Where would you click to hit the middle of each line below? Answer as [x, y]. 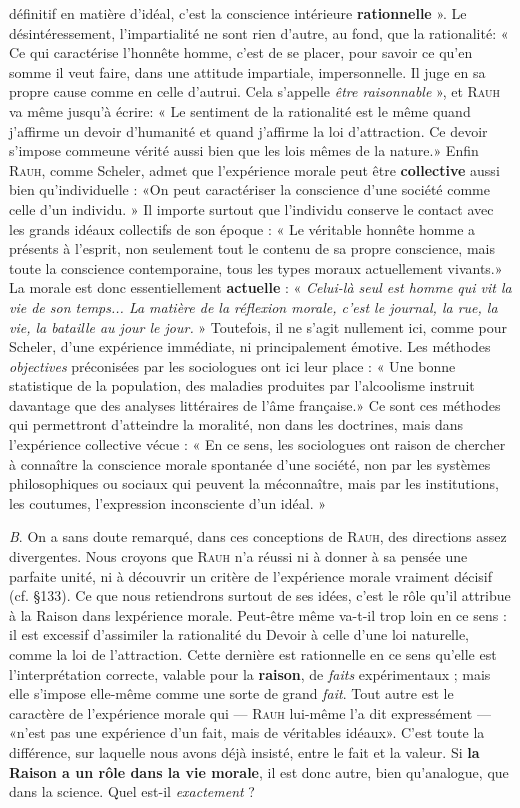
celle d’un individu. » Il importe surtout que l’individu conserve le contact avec [251, 208]
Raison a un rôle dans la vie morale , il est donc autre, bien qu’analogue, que [259, 771]
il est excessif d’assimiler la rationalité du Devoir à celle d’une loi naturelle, [239, 634]
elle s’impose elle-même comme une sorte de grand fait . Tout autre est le [231, 693]
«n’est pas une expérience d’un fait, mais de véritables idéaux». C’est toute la [247, 732]
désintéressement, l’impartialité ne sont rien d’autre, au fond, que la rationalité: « [259, 32]
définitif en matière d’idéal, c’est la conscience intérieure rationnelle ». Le [238, 13]
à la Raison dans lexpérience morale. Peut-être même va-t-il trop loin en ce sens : [258, 614]
